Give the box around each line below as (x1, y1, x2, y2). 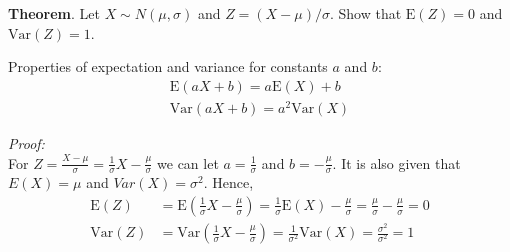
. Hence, (203, 172, 254, 193)
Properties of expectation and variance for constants (8, 56, 328, 77)
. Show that (329, 3, 402, 23)
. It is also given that (332, 152, 461, 173)
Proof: (8, 132, 45, 153)
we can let (157, 152, 219, 173)
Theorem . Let (8, 3, 100, 23)
